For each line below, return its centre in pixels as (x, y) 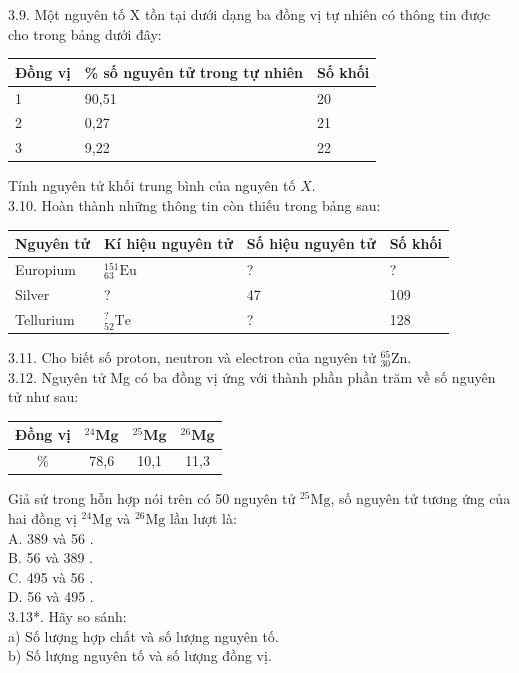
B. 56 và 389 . (50, 557)
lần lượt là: (203, 518)
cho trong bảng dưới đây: (85, 33)
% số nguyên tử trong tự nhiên (193, 71)
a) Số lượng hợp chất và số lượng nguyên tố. (143, 635)
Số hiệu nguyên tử (311, 243)
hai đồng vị (42, 518)
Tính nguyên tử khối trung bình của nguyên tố (152, 185)
